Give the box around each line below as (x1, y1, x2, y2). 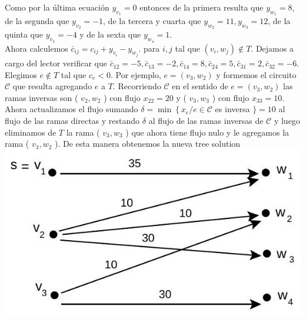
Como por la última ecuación (5, 1, 109, 13)
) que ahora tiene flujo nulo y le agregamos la (125, 126, 290, 138)
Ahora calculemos (5, 42, 68, 54)
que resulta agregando (12, 80, 92, 92)
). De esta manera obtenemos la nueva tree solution (55, 137, 241, 150)
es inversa (215, 103, 250, 115)
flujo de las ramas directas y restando (5, 114, 140, 127)
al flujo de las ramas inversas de (148, 114, 264, 127)
